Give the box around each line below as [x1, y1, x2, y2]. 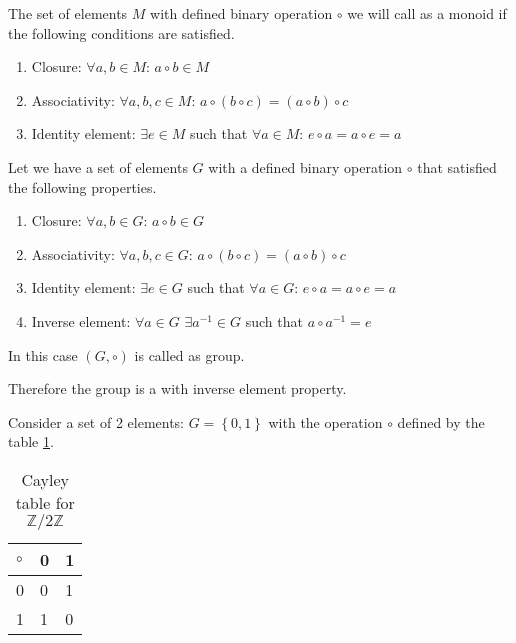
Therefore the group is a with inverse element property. [8, 378, 347, 399]
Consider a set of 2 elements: [8, 411, 185, 432]
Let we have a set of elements [8, 156, 188, 177]
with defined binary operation [150, 3, 333, 23]
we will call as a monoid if [347, 3, 507, 23]
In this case [8, 344, 78, 365]
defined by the [397, 411, 485, 432]
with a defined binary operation [208, 156, 403, 177]
